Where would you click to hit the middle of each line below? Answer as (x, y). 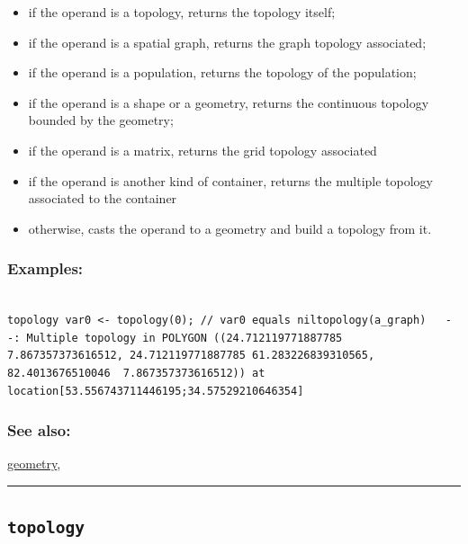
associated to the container (103, 198)
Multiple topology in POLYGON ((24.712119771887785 (184, 338)
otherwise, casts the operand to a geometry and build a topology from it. (230, 228)
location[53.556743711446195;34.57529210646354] (156, 391)
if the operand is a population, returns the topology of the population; (222, 72)
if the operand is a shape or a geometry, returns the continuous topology (229, 102)
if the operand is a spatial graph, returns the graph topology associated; (227, 42)
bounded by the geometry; (101, 120)
